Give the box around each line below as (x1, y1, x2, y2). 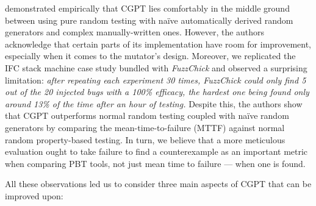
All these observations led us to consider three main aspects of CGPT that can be (5, 177, 312, 190)
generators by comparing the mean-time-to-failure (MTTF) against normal (5, 121, 285, 133)
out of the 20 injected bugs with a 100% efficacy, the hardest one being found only (5, 85, 309, 98)
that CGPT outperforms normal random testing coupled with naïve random (5, 109, 289, 122)
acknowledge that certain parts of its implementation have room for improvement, (5, 37, 311, 50)
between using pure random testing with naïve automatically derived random (5, 13, 293, 26)
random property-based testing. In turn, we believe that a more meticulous (5, 133, 285, 146)
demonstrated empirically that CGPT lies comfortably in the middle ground (5, 2, 290, 14)
